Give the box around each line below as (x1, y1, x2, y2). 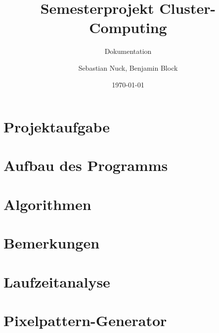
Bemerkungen (3, 233, 100, 253)
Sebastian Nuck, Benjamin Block (78, 62, 178, 73)
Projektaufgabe (3, 117, 110, 137)
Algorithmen (3, 194, 91, 214)
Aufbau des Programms (3, 155, 168, 175)
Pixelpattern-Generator (3, 310, 167, 330)
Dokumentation (104, 46, 152, 56)
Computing (89, 17, 167, 38)
